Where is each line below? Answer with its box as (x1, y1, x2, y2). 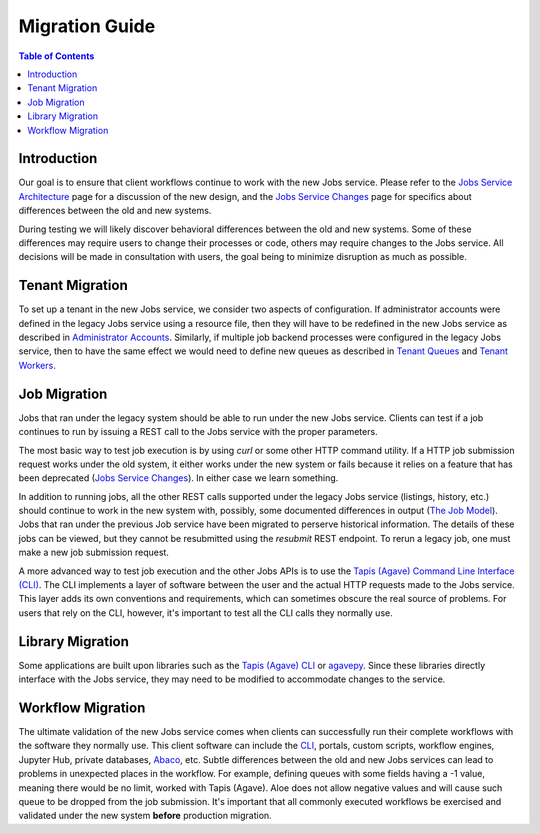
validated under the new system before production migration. (18, 810, 272, 822)
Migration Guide (18, 15, 156, 37)
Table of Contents (18, 50, 95, 62)
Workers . (18, 359, 57, 371)
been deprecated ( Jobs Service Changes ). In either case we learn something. (18, 472, 339, 484)
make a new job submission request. (18, 546, 170, 559)
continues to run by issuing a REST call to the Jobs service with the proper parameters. (18, 426, 379, 438)
